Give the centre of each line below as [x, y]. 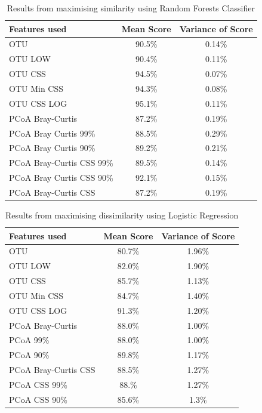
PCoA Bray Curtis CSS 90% [61, 178]
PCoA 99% [29, 340]
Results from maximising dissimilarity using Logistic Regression [122, 215]
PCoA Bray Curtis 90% [52, 148]
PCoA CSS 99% [38, 384]
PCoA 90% [29, 355]
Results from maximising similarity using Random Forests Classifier [131, 8]
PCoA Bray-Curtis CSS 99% [61, 163]
